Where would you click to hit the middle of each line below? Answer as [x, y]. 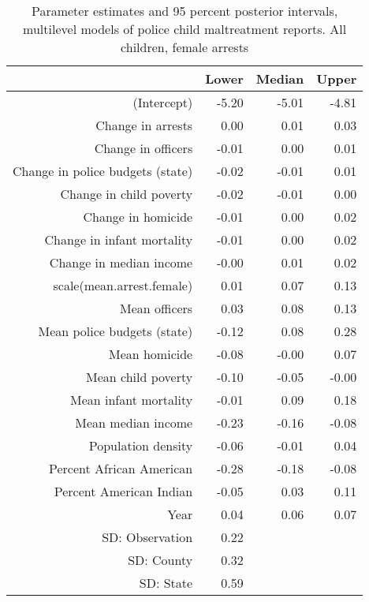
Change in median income [121, 262]
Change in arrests [144, 125]
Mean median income [134, 423]
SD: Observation [147, 537]
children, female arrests [185, 47]
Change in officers [143, 148]
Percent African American [121, 468]
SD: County [160, 560]
